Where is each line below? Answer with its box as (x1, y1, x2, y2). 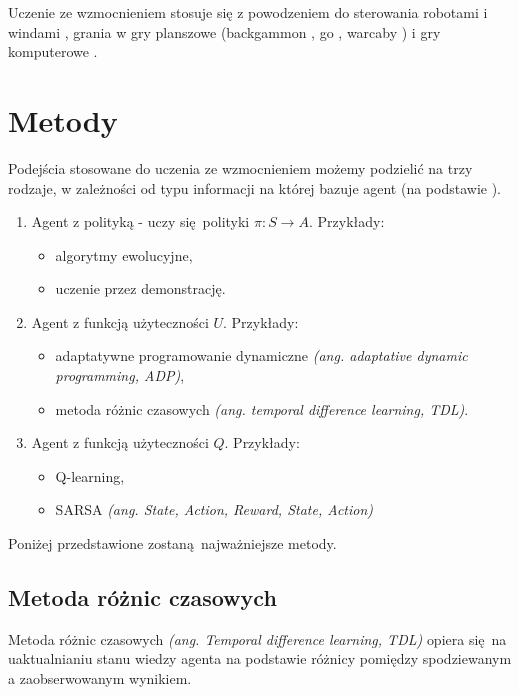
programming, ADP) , (55, 365, 185, 386)
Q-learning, (55, 465, 125, 486)
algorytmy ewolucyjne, (55, 244, 193, 265)
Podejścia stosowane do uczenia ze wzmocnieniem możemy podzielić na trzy (8, 157, 473, 178)
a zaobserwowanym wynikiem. (8, 668, 192, 689)
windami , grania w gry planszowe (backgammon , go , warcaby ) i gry (8, 21, 441, 42)
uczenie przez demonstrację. (55, 278, 226, 299)
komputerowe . (8, 41, 98, 62)
